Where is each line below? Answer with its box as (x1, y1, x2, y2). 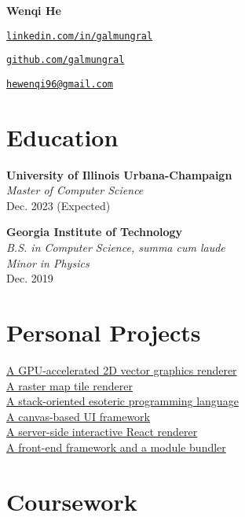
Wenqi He (6, 2, 61, 18)
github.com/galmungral (6, 54, 125, 66)
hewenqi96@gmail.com (6, 78, 114, 90)
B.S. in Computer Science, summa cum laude (6, 239, 225, 256)
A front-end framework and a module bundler (6, 438, 226, 455)
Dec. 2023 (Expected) (6, 197, 111, 213)
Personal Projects (6, 316, 201, 349)
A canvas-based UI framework (6, 408, 150, 424)
